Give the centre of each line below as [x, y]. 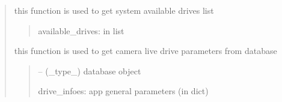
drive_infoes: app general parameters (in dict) [123, 91]
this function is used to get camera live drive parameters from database [146, 51]
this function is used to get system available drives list [114, 10]
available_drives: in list [81, 30]
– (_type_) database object [90, 70]
